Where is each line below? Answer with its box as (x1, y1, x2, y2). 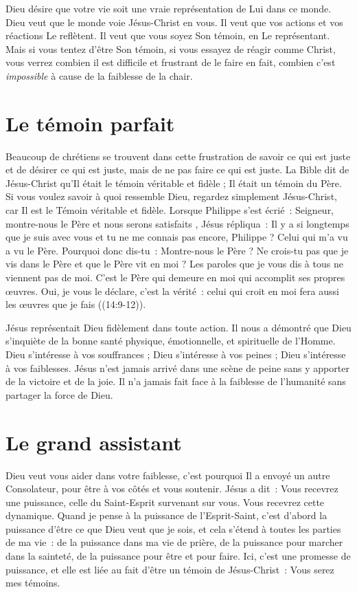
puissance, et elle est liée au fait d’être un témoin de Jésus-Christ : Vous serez (5, 562, 334, 576)
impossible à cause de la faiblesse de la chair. (5, 68, 193, 83)
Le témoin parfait (5, 109, 175, 137)
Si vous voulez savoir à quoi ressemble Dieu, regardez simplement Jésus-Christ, (5, 189, 337, 204)
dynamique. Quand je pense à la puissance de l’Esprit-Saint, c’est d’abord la (5, 508, 327, 523)
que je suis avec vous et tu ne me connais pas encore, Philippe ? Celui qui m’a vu (5, 230, 348, 244)
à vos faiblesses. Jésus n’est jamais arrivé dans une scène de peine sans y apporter (5, 360, 349, 375)
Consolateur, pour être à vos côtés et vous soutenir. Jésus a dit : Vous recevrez (5, 481, 338, 496)
